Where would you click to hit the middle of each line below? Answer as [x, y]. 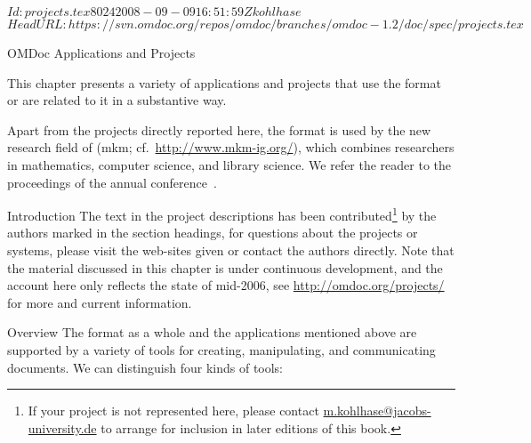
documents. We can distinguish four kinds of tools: [145, 367]
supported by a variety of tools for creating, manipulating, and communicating [221, 349]
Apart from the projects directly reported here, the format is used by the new [219, 129]
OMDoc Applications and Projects [101, 52]
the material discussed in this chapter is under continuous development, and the [225, 267]
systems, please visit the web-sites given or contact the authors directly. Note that [231, 250]
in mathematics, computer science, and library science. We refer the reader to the [229, 164]
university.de [62, 427]
